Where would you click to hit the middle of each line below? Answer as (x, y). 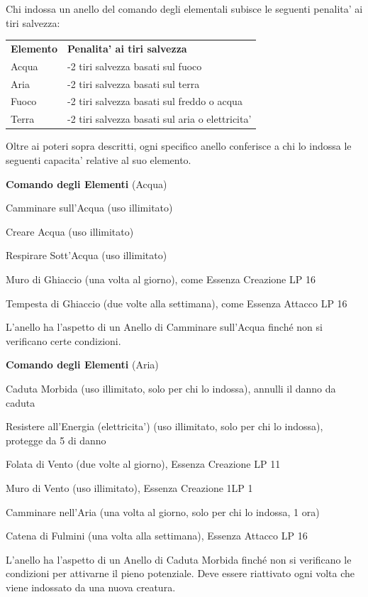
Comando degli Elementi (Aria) (82, 365)
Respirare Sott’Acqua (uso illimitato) (87, 255)
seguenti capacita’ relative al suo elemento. (99, 160)
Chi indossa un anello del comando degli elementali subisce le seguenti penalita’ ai (184, 9)
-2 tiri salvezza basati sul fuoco (135, 66)
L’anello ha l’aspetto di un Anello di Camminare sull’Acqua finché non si (164, 327)
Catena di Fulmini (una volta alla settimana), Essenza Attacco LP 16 (157, 536)
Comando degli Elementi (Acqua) (87, 184)
